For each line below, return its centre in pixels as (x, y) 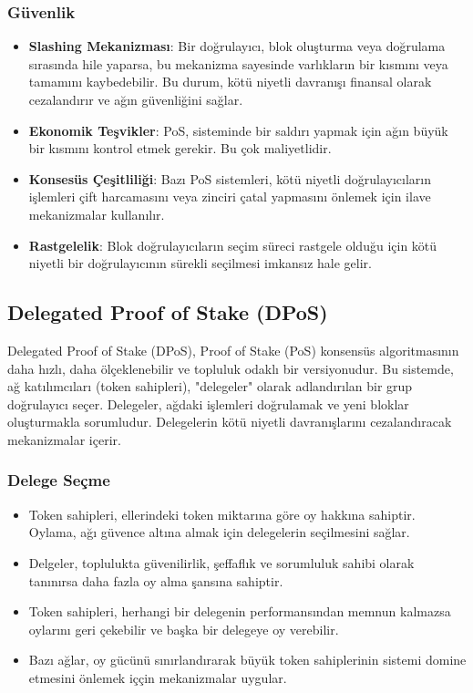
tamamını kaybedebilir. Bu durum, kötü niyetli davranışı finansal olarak (230, 82)
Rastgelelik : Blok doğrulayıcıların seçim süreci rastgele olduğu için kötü (233, 245)
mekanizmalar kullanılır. (97, 214)
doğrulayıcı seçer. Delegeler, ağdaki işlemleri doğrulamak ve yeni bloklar (208, 403)
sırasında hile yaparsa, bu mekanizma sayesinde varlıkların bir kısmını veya (238, 63)
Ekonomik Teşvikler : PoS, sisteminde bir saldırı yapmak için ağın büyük (238, 130)
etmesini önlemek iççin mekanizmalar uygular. (158, 677)
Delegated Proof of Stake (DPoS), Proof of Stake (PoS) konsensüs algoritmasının (233, 350)
